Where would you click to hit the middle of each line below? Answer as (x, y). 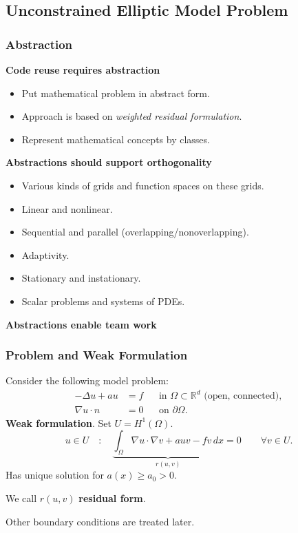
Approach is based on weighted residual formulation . (132, 116)
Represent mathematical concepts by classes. (116, 139)
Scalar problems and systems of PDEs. (103, 301)
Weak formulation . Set (58, 422)
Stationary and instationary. (81, 278)
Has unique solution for (55, 475)
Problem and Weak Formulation (97, 355)
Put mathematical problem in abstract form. (116, 93)
